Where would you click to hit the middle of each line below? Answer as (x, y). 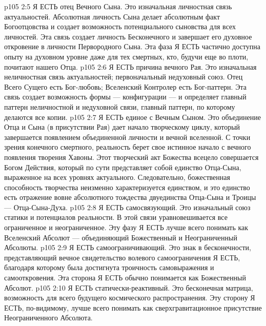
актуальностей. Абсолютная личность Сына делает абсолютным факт (112, 16)
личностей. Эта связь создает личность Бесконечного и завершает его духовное (128, 36)
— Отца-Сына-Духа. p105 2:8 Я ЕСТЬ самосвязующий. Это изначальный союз (127, 207)
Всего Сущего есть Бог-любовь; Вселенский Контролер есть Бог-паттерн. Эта (125, 86)
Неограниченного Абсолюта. (48, 318)
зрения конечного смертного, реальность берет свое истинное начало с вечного (128, 147)
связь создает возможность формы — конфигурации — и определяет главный (125, 97)
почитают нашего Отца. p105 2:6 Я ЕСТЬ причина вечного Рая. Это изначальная (130, 66)
